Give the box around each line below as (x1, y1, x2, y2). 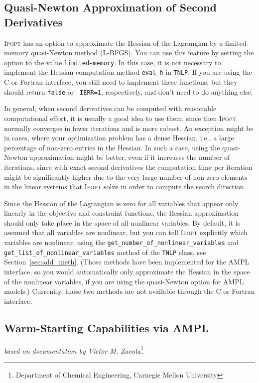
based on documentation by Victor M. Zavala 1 (4, 344, 143, 356)
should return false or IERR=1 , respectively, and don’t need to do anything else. (4, 86, 253, 97)
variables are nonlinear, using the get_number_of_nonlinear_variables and (4, 237, 239, 248)
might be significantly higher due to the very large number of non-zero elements (4, 171, 248, 182)
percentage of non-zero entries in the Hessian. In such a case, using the (4, 142, 220, 152)
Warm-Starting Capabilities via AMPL (4, 320, 209, 335)
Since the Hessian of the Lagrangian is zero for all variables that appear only (4, 198, 239, 208)
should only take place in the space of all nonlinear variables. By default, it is (4, 217, 241, 228)
